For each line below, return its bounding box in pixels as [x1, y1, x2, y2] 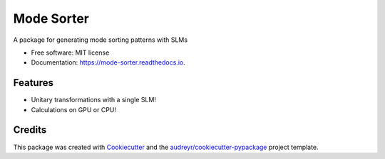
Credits [13, 124, 47, 136]
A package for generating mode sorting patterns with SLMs [13, 35, 188, 44]
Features [13, 77, 53, 89]
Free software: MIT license [31, 48, 110, 57]
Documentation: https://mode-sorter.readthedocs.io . [31, 58, 185, 67]
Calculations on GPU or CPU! [31, 105, 117, 114]
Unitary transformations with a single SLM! [31, 96, 157, 104]
